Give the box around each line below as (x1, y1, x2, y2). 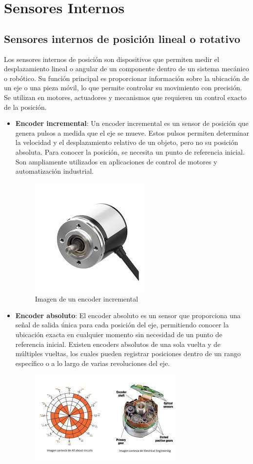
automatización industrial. (15, 166, 94, 176)
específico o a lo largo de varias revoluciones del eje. (15, 358, 170, 368)
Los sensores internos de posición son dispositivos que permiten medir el (4, 54, 219, 64)
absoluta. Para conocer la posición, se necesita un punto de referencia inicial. (15, 146, 245, 157)
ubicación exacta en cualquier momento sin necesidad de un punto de (15, 329, 222, 340)
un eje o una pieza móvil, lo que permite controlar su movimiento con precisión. (4, 82, 242, 93)
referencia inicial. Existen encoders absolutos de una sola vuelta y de (15, 339, 221, 349)
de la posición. (4, 101, 47, 112)
